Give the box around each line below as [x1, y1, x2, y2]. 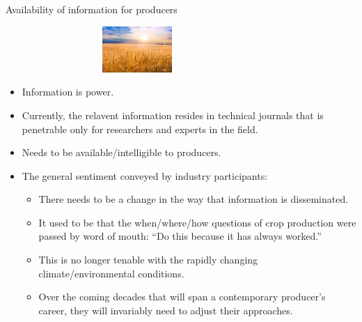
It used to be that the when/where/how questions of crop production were [38, 215, 356, 229]
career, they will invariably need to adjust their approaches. [38, 302, 293, 317]
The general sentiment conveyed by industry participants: [22, 168, 268, 183]
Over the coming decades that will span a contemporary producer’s [38, 289, 326, 304]
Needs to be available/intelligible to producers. [22, 145, 221, 160]
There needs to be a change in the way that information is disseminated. [38, 192, 349, 206]
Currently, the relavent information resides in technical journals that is [22, 107, 324, 122]
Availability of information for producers [6, 2, 178, 16]
